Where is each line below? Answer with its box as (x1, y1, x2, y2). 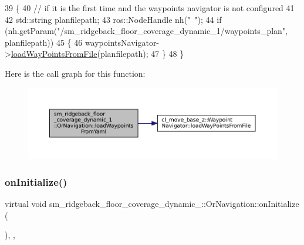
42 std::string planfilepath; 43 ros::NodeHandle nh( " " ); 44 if (5, 13, 222, 25)
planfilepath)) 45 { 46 (5, 36, 83, 48)
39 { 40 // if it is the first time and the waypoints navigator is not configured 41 (5, 2, 295, 13)
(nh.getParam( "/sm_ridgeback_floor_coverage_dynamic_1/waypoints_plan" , (5, 25, 288, 37)
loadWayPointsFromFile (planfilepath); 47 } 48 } (11, 47, 184, 60)
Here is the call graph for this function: (5, 67, 146, 79)
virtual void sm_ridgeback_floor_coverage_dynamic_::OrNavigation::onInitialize (5, 198, 299, 210)
